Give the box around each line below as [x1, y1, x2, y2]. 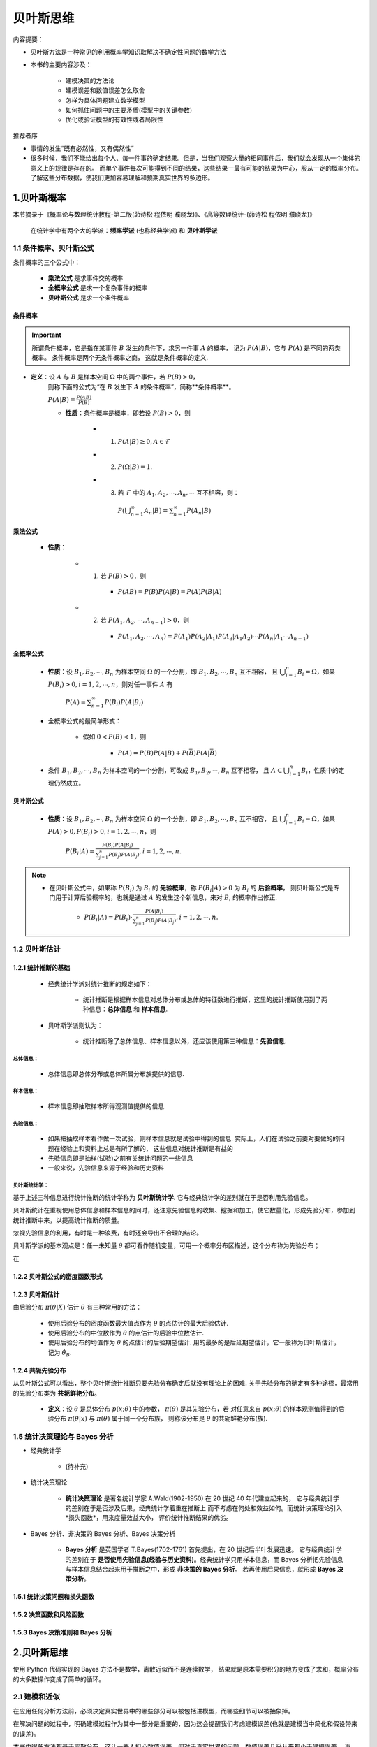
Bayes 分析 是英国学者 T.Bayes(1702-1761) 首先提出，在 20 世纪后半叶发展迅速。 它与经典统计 [65, 1545, 337, 1554]
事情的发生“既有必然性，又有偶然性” [30, 144, 134, 153]
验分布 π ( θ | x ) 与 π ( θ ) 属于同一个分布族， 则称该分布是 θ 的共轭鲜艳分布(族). [47, 1414, 268, 1423]
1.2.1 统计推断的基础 [13, 964, 71, 972]
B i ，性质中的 [301, 766, 339, 776]
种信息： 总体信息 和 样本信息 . [82, 1005, 168, 1013]
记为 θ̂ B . [47, 1348, 73, 1358]
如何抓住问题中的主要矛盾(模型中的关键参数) [65, 106, 193, 114]
